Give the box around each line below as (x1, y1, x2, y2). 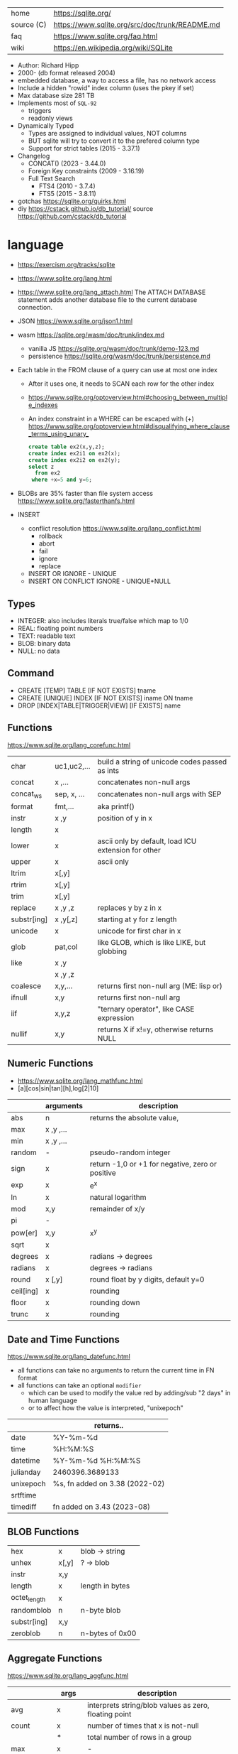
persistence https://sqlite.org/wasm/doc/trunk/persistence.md (28, 352, 210, 360)
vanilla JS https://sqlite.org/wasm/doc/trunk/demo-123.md (28, 344, 200, 352)
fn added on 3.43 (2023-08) (52, 1502, 151, 1512)
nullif (11, 1029, 28, 1039)
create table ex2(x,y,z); (28, 443, 105, 450)
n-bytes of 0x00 (80, 1628, 137, 1638)
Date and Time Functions (7, 1333, 120, 1346)
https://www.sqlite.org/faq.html (53, 31, 158, 41)
